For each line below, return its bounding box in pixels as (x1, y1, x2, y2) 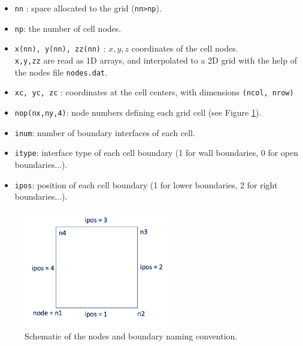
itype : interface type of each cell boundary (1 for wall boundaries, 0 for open (14, 146, 299, 159)
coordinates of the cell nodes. (131, 42, 238, 55)
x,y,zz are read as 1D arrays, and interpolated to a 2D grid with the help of (14, 53, 297, 66)
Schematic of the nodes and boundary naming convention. (25, 330, 238, 342)
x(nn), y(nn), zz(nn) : (14, 42, 106, 55)
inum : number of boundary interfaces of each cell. (14, 126, 195, 139)
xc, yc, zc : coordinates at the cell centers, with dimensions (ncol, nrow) (14, 86, 294, 98)
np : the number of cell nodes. (14, 22, 122, 34)
